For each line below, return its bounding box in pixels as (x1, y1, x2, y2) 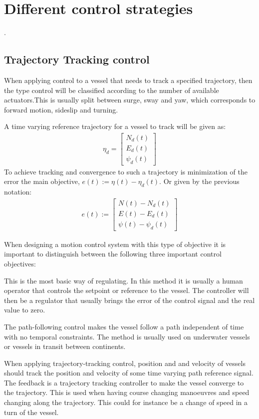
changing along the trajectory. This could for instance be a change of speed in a (4, 397, 248, 407)
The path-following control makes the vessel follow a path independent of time (4, 321, 244, 331)
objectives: (4, 258, 36, 268)
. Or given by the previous (159, 176, 240, 186)
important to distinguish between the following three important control (4, 248, 222, 259)
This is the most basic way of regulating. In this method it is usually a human (4, 275, 243, 285)
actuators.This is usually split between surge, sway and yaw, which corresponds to (4, 94, 256, 105)
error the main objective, (4, 176, 80, 186)
